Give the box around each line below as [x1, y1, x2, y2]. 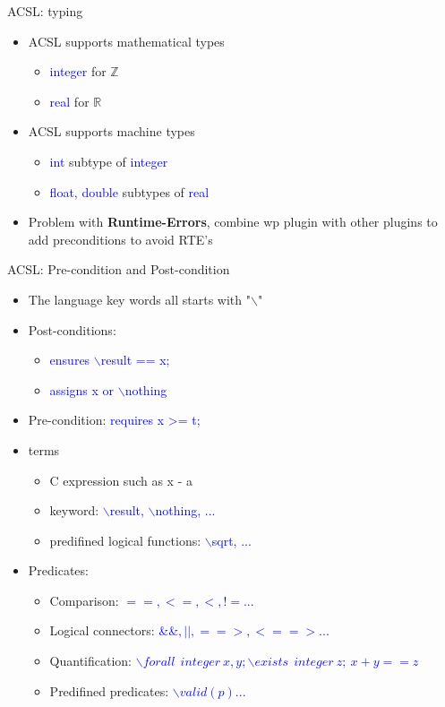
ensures [49, 350, 90, 369]
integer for [49, 62, 107, 81]
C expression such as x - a [49, 470, 193, 489]
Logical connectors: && [49, 621, 179, 640]
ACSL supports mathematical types [28, 31, 225, 50]
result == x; [100, 350, 170, 369]
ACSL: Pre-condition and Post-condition [7, 260, 230, 279]
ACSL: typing [7, 2, 83, 20]
